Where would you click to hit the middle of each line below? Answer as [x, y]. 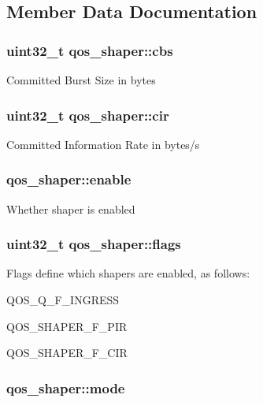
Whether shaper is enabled [71, 208]
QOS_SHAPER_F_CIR [67, 353]
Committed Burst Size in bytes [81, 80]
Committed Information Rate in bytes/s [103, 144]
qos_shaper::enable [69, 179]
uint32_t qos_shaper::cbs [90, 50]
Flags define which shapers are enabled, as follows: [128, 273]
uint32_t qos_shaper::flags [94, 244]
